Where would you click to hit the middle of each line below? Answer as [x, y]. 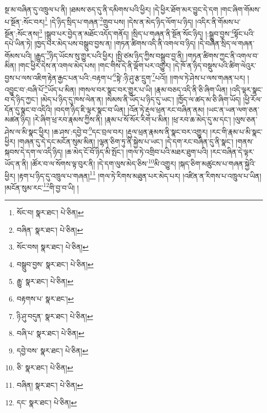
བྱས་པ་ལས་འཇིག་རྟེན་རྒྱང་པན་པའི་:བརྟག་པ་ [59, 77]
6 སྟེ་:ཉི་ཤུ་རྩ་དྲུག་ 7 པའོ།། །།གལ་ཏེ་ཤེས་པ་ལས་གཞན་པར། [179, 77]
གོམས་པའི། [18, 55]
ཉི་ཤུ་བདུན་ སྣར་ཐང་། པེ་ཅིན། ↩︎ [55, 316]
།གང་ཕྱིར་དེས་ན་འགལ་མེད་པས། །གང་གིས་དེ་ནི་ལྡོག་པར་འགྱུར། [95, 65]
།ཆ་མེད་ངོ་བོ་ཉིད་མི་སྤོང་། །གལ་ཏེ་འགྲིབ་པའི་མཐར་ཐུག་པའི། [137, 151]
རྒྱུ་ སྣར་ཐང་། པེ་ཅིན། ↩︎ [45, 281]
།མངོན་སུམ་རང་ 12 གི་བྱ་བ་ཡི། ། [42, 186]
